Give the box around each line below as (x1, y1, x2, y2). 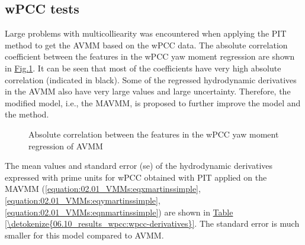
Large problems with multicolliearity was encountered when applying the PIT (5, 27, 287, 40)
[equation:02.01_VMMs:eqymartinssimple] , (5, 194, 160, 206)
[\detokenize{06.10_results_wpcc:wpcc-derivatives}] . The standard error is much (5, 217, 300, 230)
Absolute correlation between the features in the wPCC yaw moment (28, 128, 279, 140)
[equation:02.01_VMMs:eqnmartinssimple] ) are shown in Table (5, 205, 233, 218)
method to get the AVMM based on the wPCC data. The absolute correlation (5, 38, 288, 51)
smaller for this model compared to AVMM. (5, 228, 164, 241)
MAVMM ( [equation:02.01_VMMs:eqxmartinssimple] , (5, 182, 201, 195)
